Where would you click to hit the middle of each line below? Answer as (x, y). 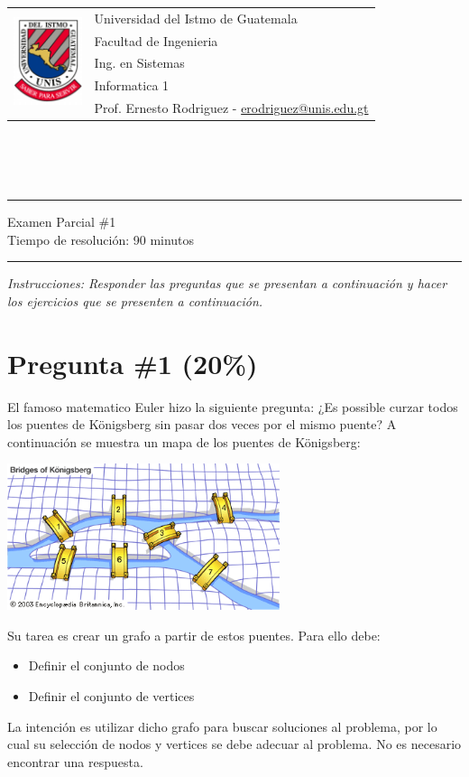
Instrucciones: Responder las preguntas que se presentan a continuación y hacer (227, 283)
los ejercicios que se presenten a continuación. (135, 300)
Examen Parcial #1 (62, 221)
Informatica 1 (132, 85)
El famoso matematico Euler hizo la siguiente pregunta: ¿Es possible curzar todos (233, 406)
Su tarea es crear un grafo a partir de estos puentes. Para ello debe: (194, 635)
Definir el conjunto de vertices (111, 696)
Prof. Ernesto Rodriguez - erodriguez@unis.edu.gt (231, 108)
